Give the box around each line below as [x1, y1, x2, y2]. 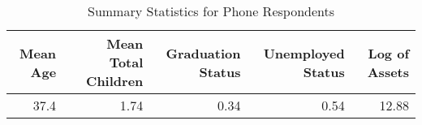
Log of [368, 43, 409, 62]
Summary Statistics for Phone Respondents [87, 2, 335, 20]
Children [86, 71, 144, 90]
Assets [367, 62, 409, 81]
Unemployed [263, 43, 345, 62]
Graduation [166, 43, 241, 62]
